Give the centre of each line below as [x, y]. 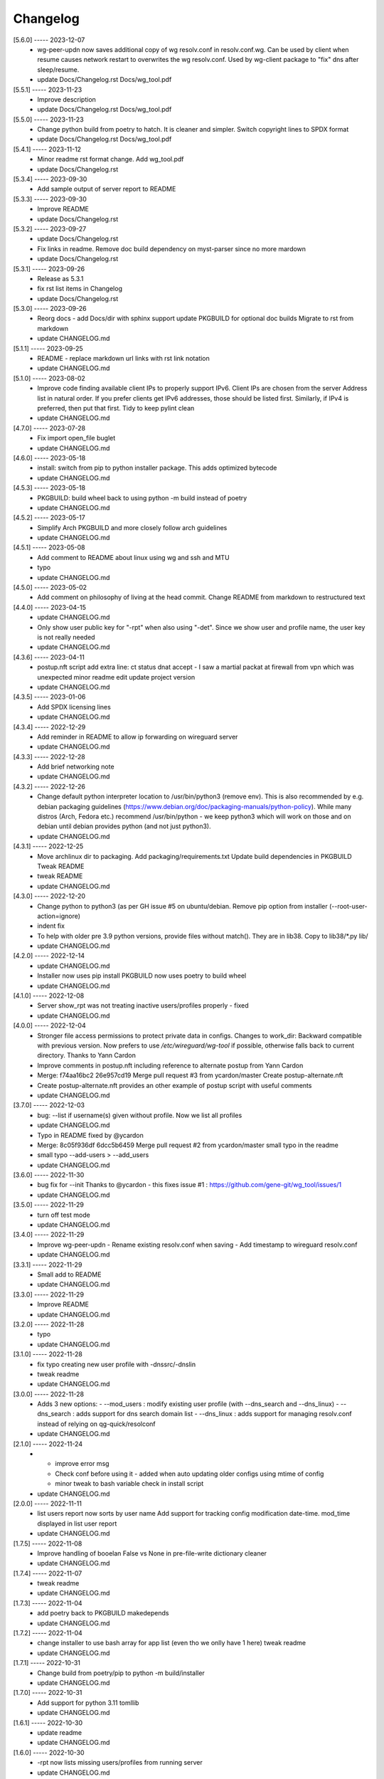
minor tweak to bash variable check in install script [129, 1484]
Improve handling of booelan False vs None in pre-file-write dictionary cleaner [152, 1553]
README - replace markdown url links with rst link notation [123, 359]
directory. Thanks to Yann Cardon [87, 1055]
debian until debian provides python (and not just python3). [124, 826]
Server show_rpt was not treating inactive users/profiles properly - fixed [143, 1005]
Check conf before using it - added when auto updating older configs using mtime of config [190, 1474]
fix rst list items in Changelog [80, 289]
